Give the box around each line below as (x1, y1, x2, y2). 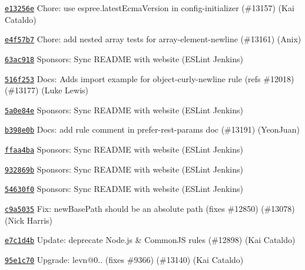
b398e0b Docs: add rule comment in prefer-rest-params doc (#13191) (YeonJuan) (5, 123, 300, 136)
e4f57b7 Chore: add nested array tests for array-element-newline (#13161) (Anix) (5, 33, 301, 45)
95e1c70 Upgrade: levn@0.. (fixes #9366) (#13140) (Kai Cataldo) (5, 254, 244, 265)
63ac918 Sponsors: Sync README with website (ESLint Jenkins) (5, 52, 243, 65)
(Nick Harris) (5, 214, 53, 226)
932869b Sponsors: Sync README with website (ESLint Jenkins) (5, 163, 243, 175)
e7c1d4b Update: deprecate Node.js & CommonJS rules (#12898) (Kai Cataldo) (5, 234, 296, 246)
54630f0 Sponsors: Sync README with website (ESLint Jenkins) (5, 183, 243, 195)
